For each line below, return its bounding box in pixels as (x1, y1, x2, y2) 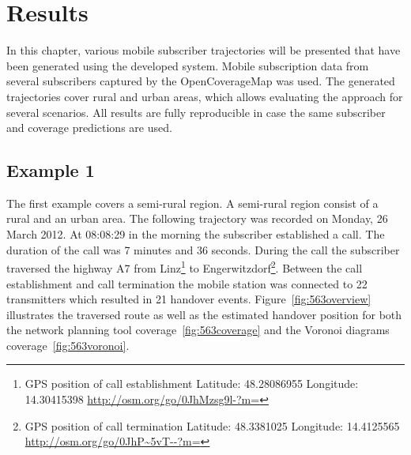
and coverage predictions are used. (6, 119, 172, 136)
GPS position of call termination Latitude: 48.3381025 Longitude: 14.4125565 (25, 417, 400, 434)
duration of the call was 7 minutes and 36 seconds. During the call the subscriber (6, 241, 400, 258)
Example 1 (6, 158, 95, 182)
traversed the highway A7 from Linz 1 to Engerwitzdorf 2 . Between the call (6, 258, 363, 276)
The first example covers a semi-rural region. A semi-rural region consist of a (6, 194, 379, 211)
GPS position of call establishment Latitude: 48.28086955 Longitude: (25, 375, 359, 392)
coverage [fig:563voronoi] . (6, 337, 130, 353)
